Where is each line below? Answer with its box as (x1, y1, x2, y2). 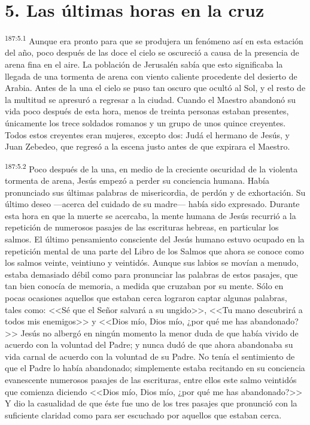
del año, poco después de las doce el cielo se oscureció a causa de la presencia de (5, 46, 299, 59)
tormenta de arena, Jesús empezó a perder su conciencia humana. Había (5, 174, 269, 186)
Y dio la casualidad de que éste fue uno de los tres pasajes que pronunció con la (5, 397, 297, 409)
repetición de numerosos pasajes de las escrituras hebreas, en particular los (5, 221, 279, 233)
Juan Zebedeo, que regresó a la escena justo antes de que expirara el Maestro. (5, 140, 290, 153)
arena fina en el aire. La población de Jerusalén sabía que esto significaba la (5, 57, 283, 70)
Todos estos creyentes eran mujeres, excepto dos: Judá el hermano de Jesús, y (5, 128, 290, 141)
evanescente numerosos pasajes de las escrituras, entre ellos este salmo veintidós (5, 374, 297, 386)
